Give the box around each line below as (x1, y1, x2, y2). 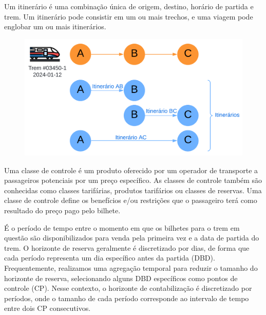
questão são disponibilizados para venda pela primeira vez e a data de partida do (4, 232, 259, 243)
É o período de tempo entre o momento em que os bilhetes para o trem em (4, 222, 240, 233)
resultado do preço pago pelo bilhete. (4, 205, 121, 216)
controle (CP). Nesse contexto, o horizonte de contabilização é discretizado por (4, 283, 252, 293)
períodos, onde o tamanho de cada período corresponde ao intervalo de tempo (4, 292, 249, 303)
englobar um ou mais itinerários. (4, 21, 106, 32)
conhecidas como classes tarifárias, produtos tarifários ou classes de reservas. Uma (4, 184, 262, 195)
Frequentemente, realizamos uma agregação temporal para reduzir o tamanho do (4, 263, 258, 273)
